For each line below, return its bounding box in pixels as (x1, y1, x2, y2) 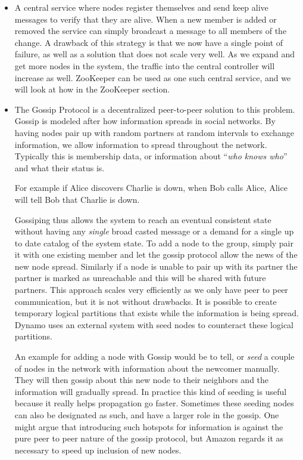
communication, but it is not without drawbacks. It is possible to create (14, 295, 277, 307)
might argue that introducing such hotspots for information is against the (14, 420, 283, 433)
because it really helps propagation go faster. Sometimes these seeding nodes (14, 397, 294, 409)
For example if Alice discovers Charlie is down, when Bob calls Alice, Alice (14, 181, 288, 194)
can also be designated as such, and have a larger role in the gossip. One (14, 409, 279, 421)
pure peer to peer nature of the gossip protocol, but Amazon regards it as (14, 432, 284, 444)
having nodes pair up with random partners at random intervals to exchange (14, 126, 294, 138)
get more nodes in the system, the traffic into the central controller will (14, 59, 275, 72)
